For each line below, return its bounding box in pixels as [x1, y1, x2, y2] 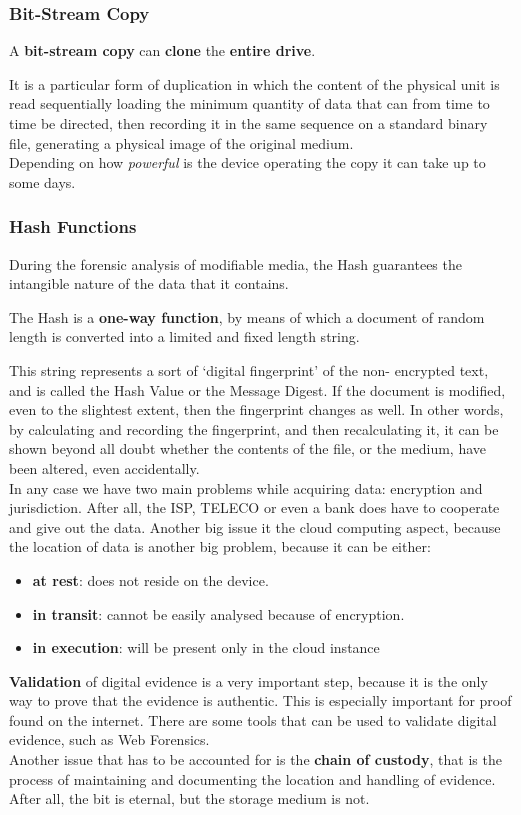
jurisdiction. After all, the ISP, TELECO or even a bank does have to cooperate [9, 497, 500, 518]
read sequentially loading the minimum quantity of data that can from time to [9, 93, 490, 114]
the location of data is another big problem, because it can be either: [9, 536, 431, 557]
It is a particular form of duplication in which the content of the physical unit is [9, 73, 500, 94]
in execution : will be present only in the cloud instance [32, 637, 380, 658]
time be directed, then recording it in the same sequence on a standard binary [9, 113, 488, 133]
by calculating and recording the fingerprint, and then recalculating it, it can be [9, 418, 499, 439]
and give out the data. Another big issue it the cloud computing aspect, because [9, 516, 501, 537]
